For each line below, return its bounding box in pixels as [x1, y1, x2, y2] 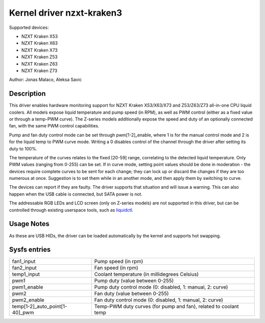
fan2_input [12, 265, 37, 272]
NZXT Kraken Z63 [21, 61, 58, 67]
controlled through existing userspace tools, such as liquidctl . [9, 207, 133, 213]
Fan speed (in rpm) [94, 265, 138, 272]
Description [9, 90, 46, 98]
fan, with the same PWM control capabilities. [9, 123, 100, 129]
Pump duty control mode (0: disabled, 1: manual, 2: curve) [94, 284, 228, 291]
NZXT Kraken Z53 [21, 54, 58, 60]
